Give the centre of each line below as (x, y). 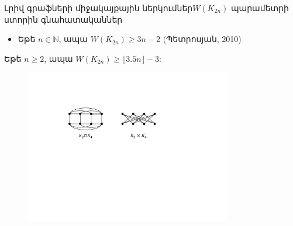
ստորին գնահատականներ (63, 19)
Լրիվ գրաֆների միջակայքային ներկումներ (99, 8)
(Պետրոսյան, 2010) (202, 39)
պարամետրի (260, 8)
